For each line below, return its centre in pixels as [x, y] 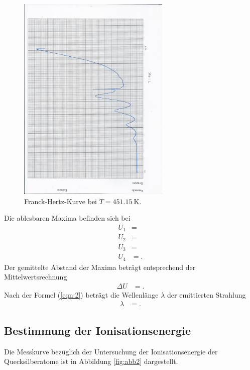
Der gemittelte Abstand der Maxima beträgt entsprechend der [100, 267]
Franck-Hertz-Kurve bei [60, 201]
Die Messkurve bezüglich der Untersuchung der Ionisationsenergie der [111, 351]
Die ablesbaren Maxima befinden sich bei [67, 218]
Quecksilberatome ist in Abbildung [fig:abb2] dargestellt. [91, 361]
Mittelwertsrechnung [36, 277]
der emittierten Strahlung [207, 294]
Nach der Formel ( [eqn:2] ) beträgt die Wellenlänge [81, 294]
